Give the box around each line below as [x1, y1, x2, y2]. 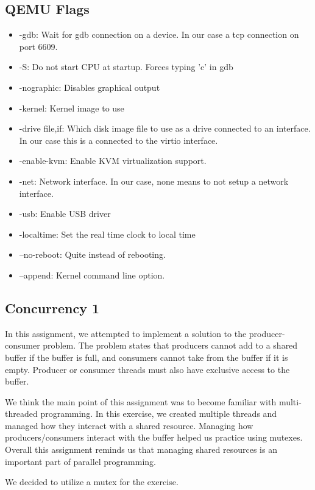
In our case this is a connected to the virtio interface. [19, 133, 218, 146]
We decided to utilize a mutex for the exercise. [5, 475, 179, 488]
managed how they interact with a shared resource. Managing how [5, 419, 253, 431]
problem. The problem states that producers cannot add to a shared [43, 339, 298, 352]
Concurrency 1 [5, 298, 100, 317]
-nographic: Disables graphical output [19, 80, 160, 93]
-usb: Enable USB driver [19, 207, 111, 220]
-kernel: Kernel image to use [19, 101, 124, 114]
